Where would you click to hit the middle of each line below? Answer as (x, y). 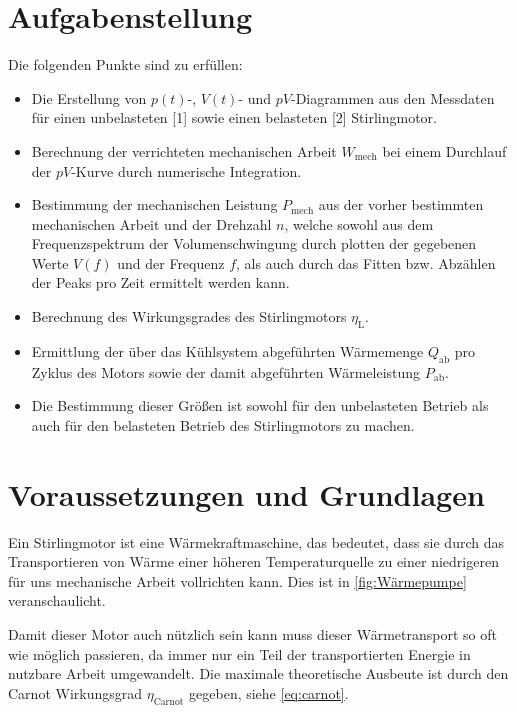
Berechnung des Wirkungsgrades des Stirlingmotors (189, 316)
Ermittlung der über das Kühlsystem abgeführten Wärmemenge (227, 350)
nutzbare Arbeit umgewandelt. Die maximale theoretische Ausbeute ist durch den (258, 673)
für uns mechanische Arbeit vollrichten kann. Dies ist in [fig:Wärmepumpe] (237, 580)
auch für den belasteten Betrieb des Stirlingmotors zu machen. (223, 424)
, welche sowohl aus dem (359, 223)
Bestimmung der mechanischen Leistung (154, 204)
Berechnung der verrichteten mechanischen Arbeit (184, 150)
